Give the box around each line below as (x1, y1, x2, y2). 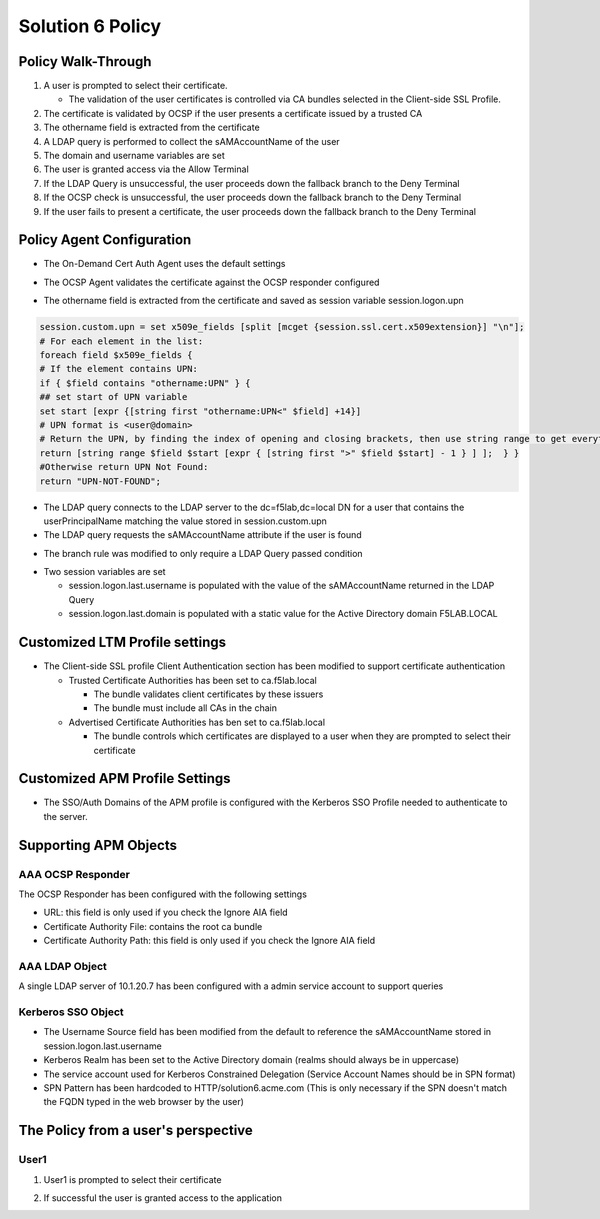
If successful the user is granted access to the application (43, 1191, 282, 1204)
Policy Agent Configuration (18, 231, 192, 249)
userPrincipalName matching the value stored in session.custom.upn (43, 515, 327, 527)
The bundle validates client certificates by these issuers (93, 688, 324, 700)
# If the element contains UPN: (39, 363, 199, 375)
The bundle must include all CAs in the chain (93, 702, 277, 714)
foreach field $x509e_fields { (39, 350, 194, 361)
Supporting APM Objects (18, 836, 177, 854)
